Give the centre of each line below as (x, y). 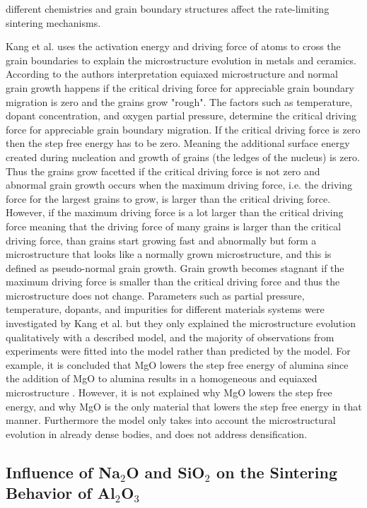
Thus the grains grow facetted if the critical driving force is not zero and (163, 171)
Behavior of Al (60, 493)
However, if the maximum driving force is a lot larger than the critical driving (175, 212)
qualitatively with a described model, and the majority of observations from (170, 337)
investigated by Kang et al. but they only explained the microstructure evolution (181, 323)
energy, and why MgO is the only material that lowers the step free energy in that (184, 406)
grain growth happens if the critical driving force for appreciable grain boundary (180, 87)
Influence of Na (63, 472)
